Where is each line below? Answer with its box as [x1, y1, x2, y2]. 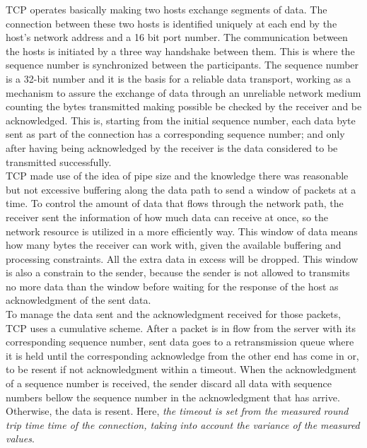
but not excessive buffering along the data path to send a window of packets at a [6, 182, 356, 196]
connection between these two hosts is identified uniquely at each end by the [6, 16, 337, 30]
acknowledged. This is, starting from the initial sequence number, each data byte [6, 112, 356, 127]
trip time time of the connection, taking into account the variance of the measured [6, 417, 360, 432]
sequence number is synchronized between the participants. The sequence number [6, 57, 359, 72]
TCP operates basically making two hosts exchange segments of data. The [6, 2, 327, 16]
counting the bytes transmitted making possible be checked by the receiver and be [6, 99, 362, 114]
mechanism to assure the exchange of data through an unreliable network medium [6, 85, 361, 100]
